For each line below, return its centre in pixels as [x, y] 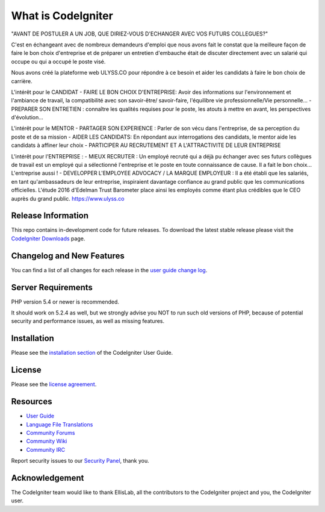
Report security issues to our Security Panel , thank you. [80, 461]
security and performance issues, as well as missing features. [88, 321]
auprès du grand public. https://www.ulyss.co [68, 198]
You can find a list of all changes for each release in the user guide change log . [109, 270]
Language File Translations [60, 424]
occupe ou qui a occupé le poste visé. [58, 61]
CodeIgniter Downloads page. [48, 239]
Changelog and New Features [68, 256]
